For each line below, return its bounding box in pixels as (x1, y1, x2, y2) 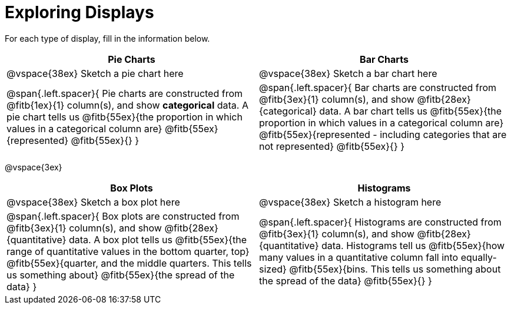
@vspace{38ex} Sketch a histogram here (259, 196, 442, 208)
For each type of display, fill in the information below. (5, 33, 210, 43)
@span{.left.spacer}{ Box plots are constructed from (6, 210, 240, 222)
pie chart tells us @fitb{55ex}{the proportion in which (6, 110, 243, 123)
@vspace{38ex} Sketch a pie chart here (6, 67, 184, 79)
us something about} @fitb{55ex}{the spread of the (6, 268, 235, 281)
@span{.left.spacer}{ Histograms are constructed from (259, 216, 502, 228)
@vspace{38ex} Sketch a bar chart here (259, 67, 437, 79)
